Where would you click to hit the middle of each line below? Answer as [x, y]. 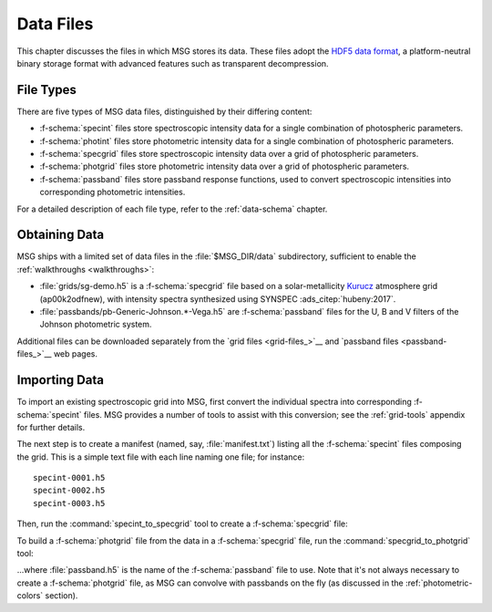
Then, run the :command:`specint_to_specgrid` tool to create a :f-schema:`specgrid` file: [182, 524]
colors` [30, 596]
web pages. [76, 354]
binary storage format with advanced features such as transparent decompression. [173, 63]
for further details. [51, 427]
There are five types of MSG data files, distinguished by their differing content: [164, 111]
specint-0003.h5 [69, 503]
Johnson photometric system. [96, 325]
